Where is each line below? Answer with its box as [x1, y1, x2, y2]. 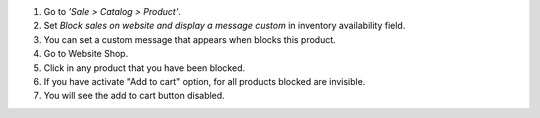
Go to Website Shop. [43, 48, 129, 60]
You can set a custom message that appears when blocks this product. [43, 33, 337, 45]
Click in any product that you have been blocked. [43, 61, 245, 74]
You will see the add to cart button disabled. [43, 90, 225, 102]
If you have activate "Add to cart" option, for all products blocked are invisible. [43, 75, 366, 87]
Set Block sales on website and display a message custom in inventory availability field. [43, 20, 406, 32]
